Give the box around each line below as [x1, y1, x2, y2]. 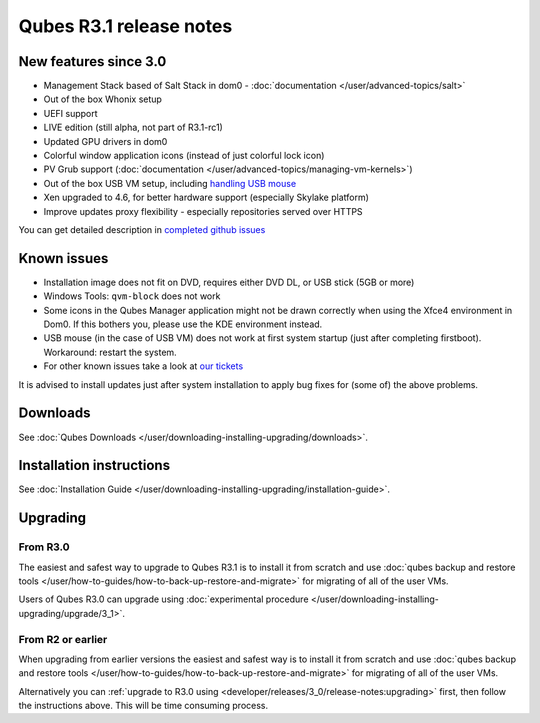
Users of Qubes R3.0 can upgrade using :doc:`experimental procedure [18, 593, 309, 605]
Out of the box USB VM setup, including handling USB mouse [43, 177, 297, 189]
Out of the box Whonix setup [43, 93, 162, 105]
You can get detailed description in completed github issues [18, 223, 266, 235]
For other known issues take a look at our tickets [43, 360, 244, 372]
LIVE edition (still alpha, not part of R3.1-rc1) [43, 121, 224, 134]
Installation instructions [18, 457, 170, 474]
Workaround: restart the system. [43, 346, 177, 358]
